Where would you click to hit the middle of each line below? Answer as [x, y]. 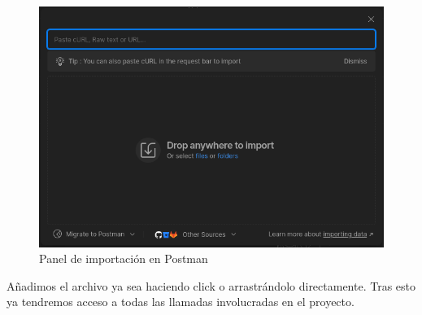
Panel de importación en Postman [124, 258]
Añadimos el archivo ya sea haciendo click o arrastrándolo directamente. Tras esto [211, 285]
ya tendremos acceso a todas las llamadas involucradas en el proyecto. [181, 302]
